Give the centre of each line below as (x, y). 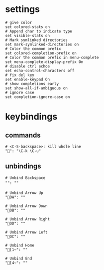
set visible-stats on (28, 35)
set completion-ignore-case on (38, 97)
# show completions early (32, 83)
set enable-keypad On (28, 79)
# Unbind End (19, 258)
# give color (19, 22)
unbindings (23, 166)
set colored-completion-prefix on (41, 53)
